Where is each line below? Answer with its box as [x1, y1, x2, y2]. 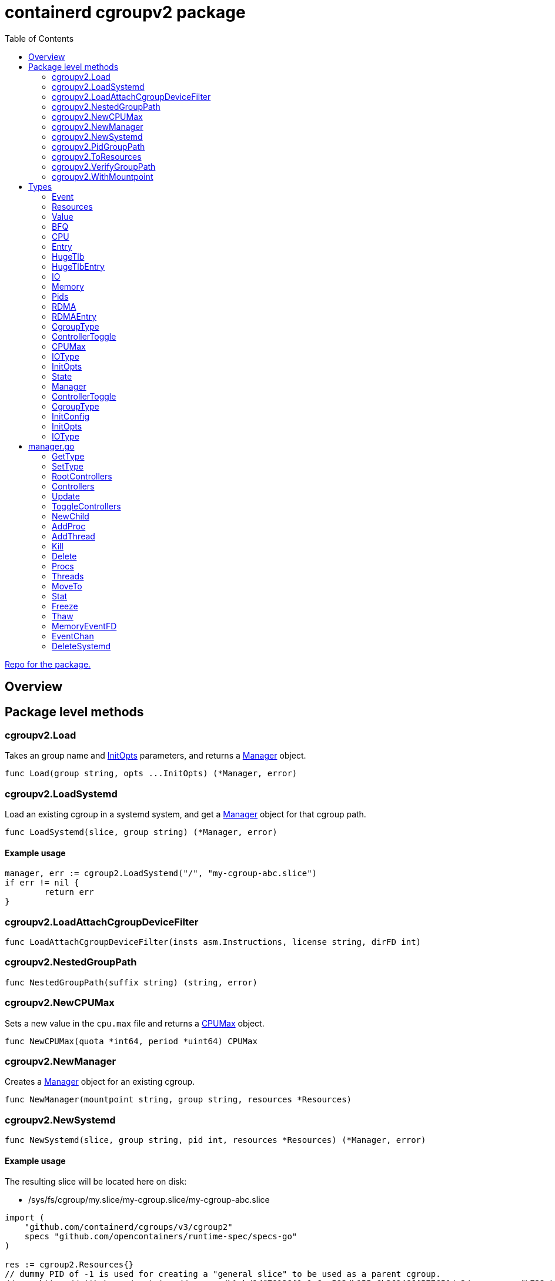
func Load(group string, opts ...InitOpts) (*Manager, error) [5, 769, 297, 779]
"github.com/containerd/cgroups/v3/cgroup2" [24, 1222, 233, 1232]
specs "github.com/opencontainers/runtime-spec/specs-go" [24, 1232, 297, 1242]
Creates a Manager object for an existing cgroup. [5, 1077, 195, 1087]
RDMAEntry [52, 311, 97, 321]
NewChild [52, 511, 89, 521]
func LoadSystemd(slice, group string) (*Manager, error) [5, 827, 277, 837]
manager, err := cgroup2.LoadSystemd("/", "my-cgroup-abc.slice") [5, 868, 317, 878]
